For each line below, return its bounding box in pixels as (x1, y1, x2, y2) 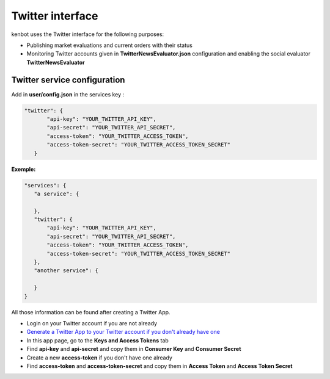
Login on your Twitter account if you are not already (26, 319, 158, 327)
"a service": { (34, 190, 79, 197)
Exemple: (11, 165, 36, 173)
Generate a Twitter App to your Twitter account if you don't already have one (26, 328, 220, 336)
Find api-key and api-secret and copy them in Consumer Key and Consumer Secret (26, 345, 241, 353)
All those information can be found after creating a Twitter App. (11, 308, 170, 316)
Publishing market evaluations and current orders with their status (26, 42, 193, 49)
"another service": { (34, 267, 99, 274)
